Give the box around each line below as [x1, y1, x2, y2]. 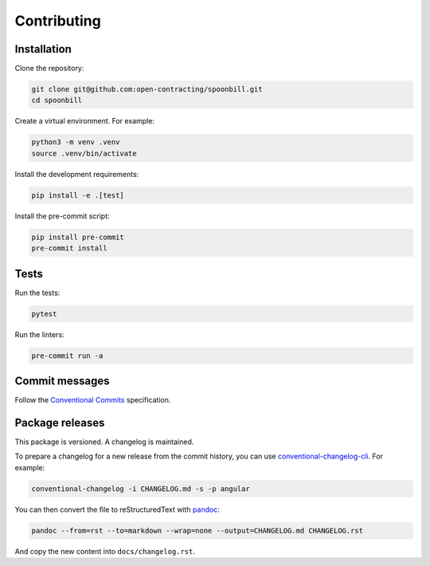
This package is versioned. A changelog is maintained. [14, 437, 194, 446]
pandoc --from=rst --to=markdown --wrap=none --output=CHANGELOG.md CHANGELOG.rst [31, 526, 364, 535]
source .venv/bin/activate [31, 148, 137, 158]
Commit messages [14, 374, 111, 387]
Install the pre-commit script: [14, 211, 111, 221]
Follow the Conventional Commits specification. [14, 395, 171, 405]
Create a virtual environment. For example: [14, 116, 155, 126]
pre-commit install [31, 244, 107, 253]
